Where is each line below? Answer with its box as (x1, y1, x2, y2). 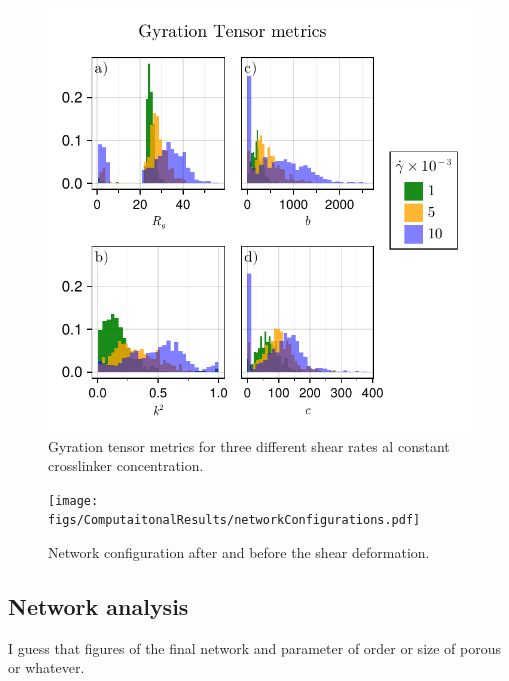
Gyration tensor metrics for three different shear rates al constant (48, 435, 450, 456)
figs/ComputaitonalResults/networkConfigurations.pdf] (48, 513, 421, 528)
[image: (48, 493, 99, 508)
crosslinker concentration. (48, 455, 204, 476)
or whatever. (8, 657, 85, 678)
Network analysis (8, 591, 189, 622)
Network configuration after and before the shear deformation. (48, 542, 430, 563)
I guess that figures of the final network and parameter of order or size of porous (8, 637, 502, 658)
